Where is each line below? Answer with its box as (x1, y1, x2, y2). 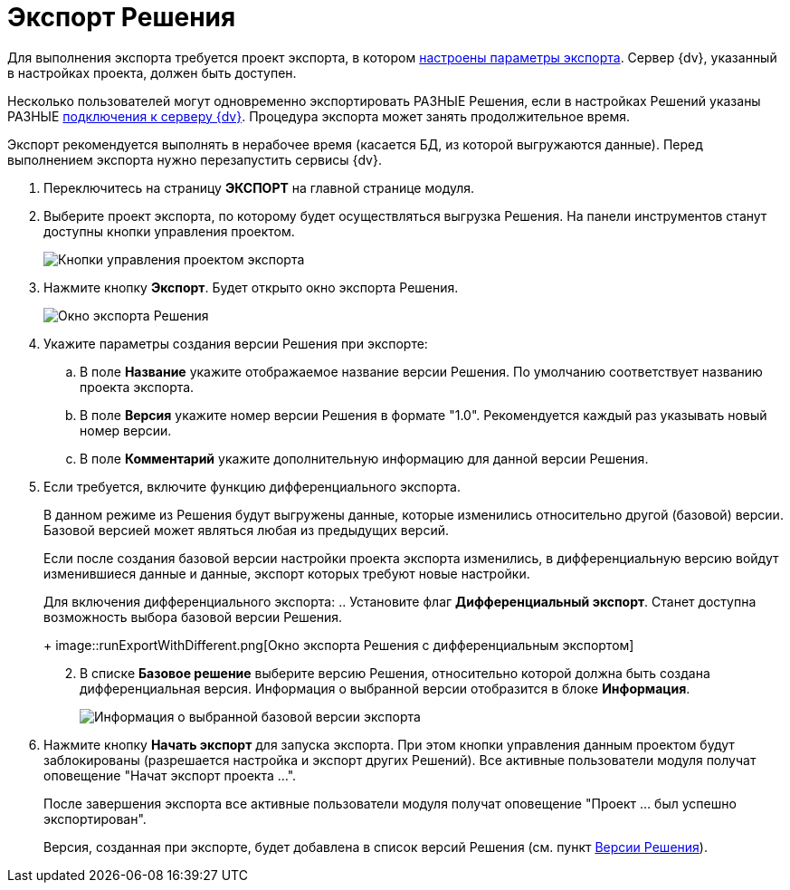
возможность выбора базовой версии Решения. (43, 608, 343, 625)
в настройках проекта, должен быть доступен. (7, 64, 297, 81)
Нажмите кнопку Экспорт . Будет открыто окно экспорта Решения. (43, 279, 459, 295)
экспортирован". (43, 810, 147, 827)
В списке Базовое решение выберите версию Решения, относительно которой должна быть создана (80, 665, 710, 681)
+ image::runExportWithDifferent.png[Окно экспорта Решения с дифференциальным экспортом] (43, 636, 634, 653)
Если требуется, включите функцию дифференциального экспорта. (43, 478, 461, 494)
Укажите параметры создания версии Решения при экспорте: (43, 335, 428, 351)
